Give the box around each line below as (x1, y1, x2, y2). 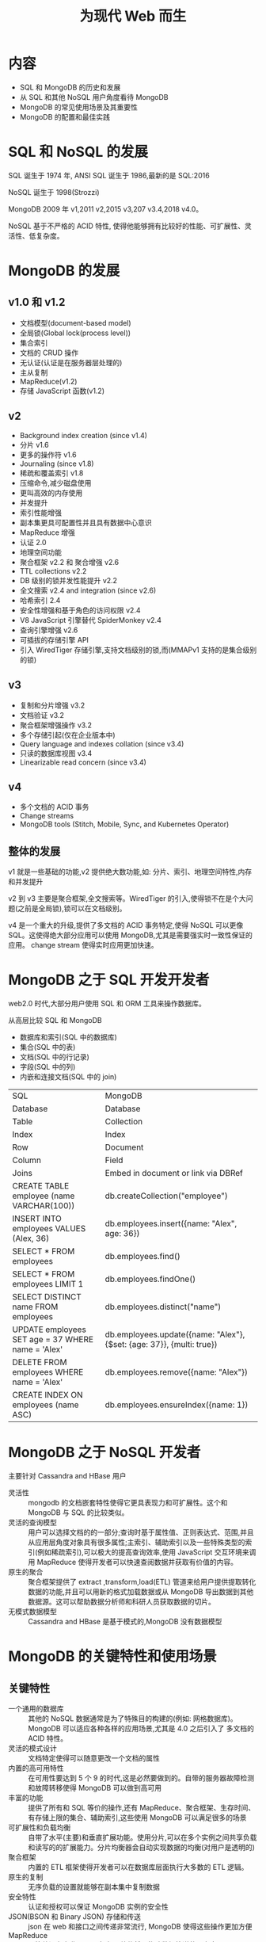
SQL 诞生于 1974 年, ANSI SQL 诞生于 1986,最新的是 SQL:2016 (8, 170, 210, 180)
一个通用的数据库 (8, 1704, 64, 1713)
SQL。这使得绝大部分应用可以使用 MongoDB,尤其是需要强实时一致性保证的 (8, 930, 253, 940)
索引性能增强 (19, 508, 62, 517)
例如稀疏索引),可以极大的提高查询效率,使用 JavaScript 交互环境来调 (37, 1547, 256, 1557)
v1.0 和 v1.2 (8, 296, 66, 309)
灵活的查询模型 (8, 1518, 57, 1527)
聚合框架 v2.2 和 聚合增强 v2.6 (19, 557, 120, 567)
